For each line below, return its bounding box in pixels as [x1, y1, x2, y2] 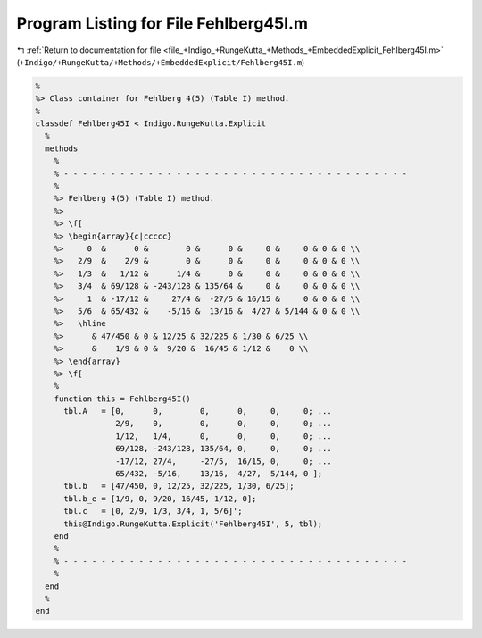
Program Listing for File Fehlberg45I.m [16, 13, 308, 33]
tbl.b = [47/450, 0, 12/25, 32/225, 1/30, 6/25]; [63, 481, 295, 491]
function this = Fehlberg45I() [54, 393, 191, 404]
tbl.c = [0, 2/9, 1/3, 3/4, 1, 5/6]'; [63, 506, 243, 516]
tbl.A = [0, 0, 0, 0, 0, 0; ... [63, 407, 332, 416]
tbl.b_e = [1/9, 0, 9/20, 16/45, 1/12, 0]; [63, 493, 257, 504]
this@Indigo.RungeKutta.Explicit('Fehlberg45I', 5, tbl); [63, 518, 323, 529]
